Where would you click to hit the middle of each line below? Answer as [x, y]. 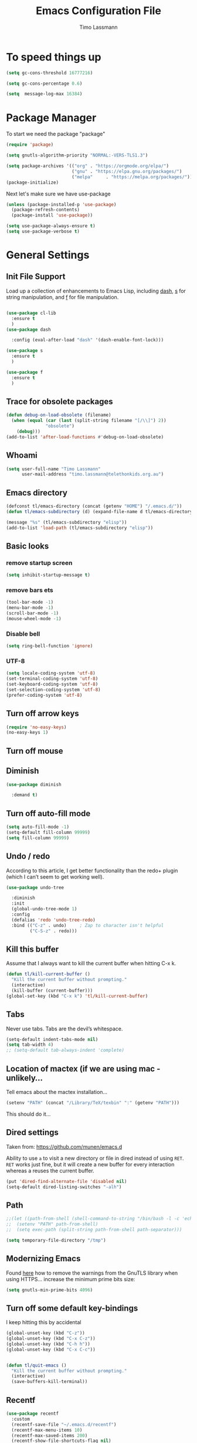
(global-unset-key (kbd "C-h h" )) [48, 1344]
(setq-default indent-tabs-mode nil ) [52, 1039]
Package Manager [51, 117]
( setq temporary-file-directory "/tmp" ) [56, 1240]
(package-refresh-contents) [46, 210]
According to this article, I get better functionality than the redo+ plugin [92, 870]
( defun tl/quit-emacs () [36, 1365]
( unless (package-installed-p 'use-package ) [61, 204]
